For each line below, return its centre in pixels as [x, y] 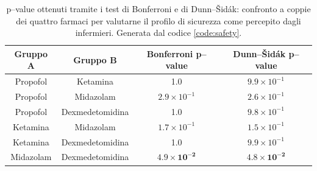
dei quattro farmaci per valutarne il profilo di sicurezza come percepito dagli [158, 20]
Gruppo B [95, 59]
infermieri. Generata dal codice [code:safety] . [158, 33]
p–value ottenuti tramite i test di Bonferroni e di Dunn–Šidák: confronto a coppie [158, 9]
